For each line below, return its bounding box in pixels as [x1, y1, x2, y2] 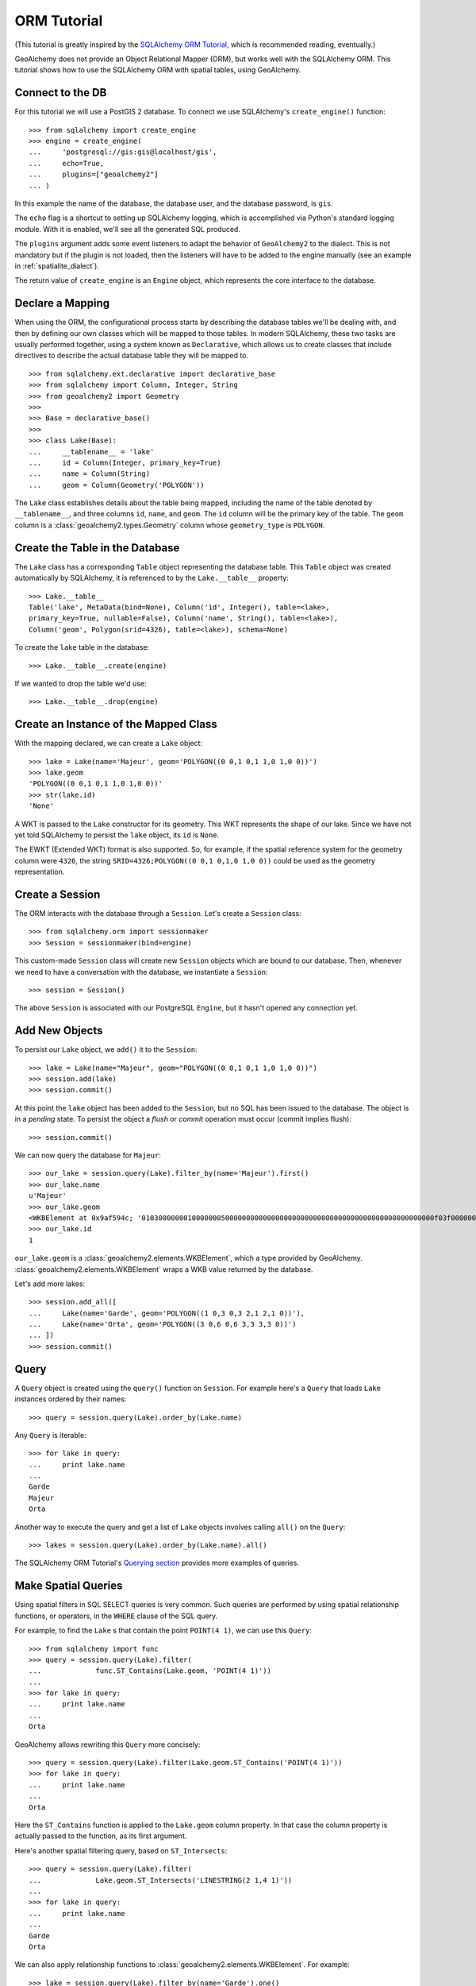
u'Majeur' [29, 1192, 67, 1200]
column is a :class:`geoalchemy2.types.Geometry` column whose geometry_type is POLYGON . [14, 520, 325, 530]
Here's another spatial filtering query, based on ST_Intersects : [14, 1845, 228, 1855]
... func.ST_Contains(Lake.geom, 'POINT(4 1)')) [29, 1667, 271, 1675]
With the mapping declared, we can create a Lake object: [14, 739, 202, 748]
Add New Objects [14, 1024, 103, 1037]
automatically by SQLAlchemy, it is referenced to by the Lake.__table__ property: [14, 573, 289, 583]
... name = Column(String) [29, 469, 151, 478]
